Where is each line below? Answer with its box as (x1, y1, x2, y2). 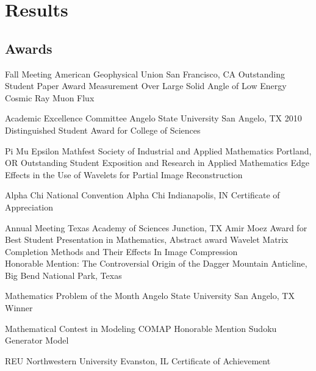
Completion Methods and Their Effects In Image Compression (5, 245, 238, 258)
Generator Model (5, 334, 69, 347)
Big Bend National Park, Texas (5, 268, 122, 281)
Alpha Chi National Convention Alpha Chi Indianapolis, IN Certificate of (5, 189, 280, 201)
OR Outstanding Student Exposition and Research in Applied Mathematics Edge (5, 156, 309, 169)
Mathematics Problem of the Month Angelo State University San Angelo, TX (5, 289, 295, 302)
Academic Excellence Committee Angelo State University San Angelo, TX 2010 (5, 112, 302, 124)
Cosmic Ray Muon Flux (5, 91, 95, 104)
